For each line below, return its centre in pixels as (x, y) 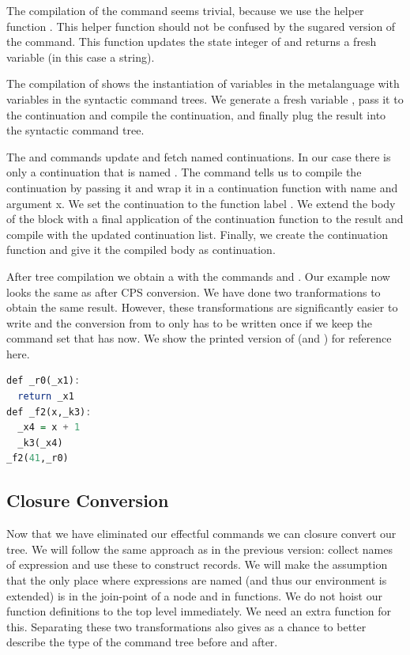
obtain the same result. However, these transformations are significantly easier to (202, 307)
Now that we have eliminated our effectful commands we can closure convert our (201, 534)
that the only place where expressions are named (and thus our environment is (197, 580)
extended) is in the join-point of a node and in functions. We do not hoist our (194, 595)
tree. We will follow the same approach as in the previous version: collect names (199, 549)
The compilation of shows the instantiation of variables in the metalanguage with (203, 83)
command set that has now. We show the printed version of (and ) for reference (199, 338)
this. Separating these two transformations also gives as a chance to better (186, 626)
